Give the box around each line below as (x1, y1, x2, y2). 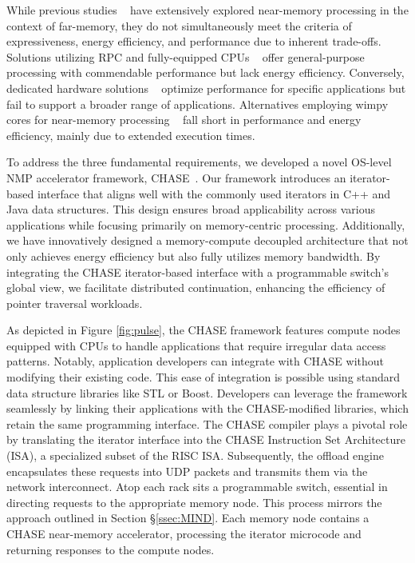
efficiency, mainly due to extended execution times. (6, 126, 255, 143)
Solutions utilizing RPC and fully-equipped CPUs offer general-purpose (6, 48, 365, 65)
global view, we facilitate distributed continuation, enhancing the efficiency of (6, 279, 385, 296)
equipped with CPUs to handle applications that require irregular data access (6, 337, 386, 353)
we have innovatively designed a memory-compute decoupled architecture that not (6, 232, 409, 249)
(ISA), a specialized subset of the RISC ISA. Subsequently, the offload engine (6, 447, 385, 464)
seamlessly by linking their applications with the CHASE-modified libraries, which (6, 400, 409, 417)
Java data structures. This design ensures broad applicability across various (6, 201, 375, 218)
